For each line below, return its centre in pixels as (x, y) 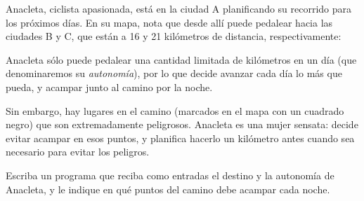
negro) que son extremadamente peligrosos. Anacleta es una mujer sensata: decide (182, 124)
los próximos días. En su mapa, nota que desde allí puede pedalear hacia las (169, 22)
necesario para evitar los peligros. (78, 152)
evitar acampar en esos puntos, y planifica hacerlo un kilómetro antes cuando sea (180, 138)
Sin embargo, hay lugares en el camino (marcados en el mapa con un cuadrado (175, 110)
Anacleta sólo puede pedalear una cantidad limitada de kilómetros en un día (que (181, 59)
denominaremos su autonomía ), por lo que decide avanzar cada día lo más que (174, 73)
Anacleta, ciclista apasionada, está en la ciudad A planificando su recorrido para (179, 8)
